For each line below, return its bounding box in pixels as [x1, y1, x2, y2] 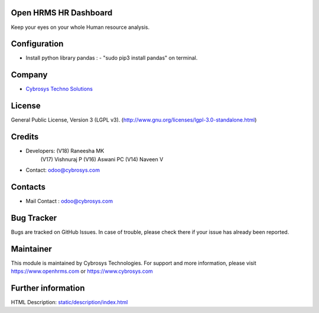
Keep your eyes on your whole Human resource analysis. [11, 24, 150, 31]
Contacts [11, 182, 46, 192]
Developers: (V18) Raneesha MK [25, 148, 105, 155]
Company [11, 70, 48, 80]
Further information [11, 283, 85, 293]
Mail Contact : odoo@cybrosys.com [25, 197, 113, 204]
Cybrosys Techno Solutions [25, 86, 93, 93]
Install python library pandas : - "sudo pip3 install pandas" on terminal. [25, 54, 198, 61]
